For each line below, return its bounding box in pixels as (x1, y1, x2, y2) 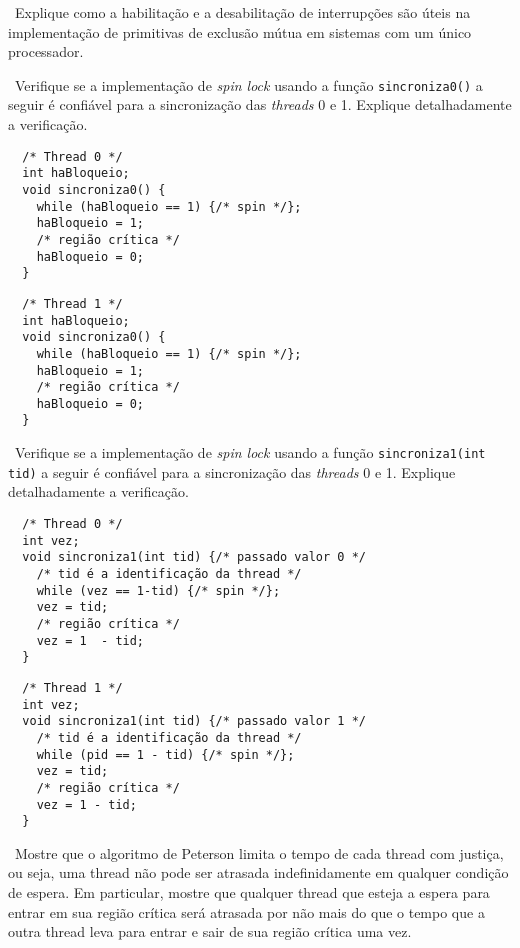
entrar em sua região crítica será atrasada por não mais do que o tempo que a (8, 901, 485, 922)
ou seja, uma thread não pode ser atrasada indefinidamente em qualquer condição (8, 862, 509, 883)
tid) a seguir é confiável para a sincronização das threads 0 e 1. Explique (8, 461, 456, 482)
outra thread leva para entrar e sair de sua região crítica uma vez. (8, 921, 412, 942)
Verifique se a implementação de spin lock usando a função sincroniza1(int (14, 442, 486, 463)
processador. (8, 41, 84, 62)
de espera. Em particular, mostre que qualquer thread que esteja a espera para (8, 882, 490, 903)
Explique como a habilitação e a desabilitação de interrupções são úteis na (14, 2, 471, 22)
